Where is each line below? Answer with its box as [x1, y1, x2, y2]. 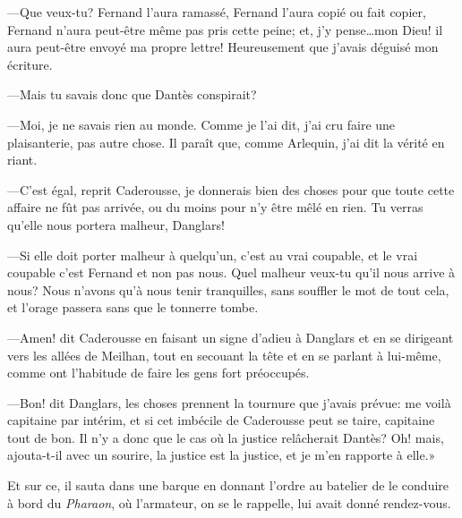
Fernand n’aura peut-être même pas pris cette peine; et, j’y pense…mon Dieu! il [7, 20, 443, 38]
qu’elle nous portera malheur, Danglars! [7, 215, 225, 234]
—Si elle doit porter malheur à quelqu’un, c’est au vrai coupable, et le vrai [7, 245, 418, 264]
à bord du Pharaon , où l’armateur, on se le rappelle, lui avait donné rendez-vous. [7, 493, 451, 512]
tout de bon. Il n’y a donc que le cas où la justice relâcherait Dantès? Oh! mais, [7, 428, 444, 446]
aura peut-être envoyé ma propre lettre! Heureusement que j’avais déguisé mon [7, 38, 439, 56]
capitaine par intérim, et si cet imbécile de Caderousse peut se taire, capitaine [7, 411, 435, 429]
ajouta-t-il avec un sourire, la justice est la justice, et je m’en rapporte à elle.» [7, 446, 436, 464]
